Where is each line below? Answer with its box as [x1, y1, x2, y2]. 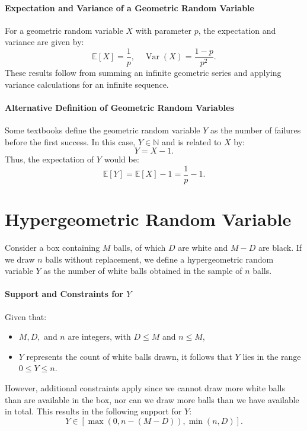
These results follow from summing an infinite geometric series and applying [5, 66, 282, 79]
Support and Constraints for [5, 288, 123, 300]
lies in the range [242, 350, 301, 362]
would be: [104, 153, 139, 165]
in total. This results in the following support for [5, 405, 182, 417]
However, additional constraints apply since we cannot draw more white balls [5, 381, 285, 394]
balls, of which [113, 241, 166, 253]
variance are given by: [5, 36, 84, 48]
